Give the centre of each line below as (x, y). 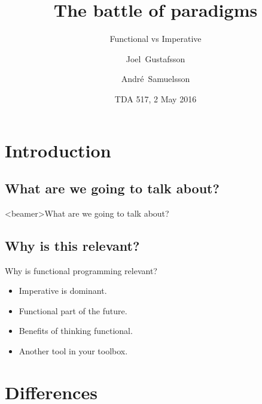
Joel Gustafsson (156, 58)
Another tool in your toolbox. (73, 351)
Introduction (58, 150)
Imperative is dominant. (63, 291)
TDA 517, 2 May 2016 (156, 98)
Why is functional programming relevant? (81, 270)
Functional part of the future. (73, 310)
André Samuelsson (156, 79)
